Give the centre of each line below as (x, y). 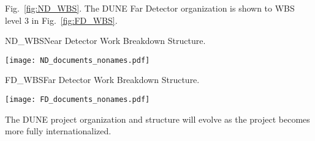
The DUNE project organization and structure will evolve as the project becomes (157, 119)
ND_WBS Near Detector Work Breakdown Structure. (105, 41)
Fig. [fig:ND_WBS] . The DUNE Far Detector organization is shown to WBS (150, 8)
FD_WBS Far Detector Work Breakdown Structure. (102, 80)
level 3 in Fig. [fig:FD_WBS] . (61, 20)
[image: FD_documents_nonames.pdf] (78, 100)
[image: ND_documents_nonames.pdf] (78, 60)
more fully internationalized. (58, 131)
